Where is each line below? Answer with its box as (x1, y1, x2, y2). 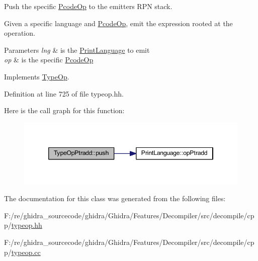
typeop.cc (11, 246, 41, 257)
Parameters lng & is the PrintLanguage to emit (4, 44, 150, 55)
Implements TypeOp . (4, 71, 69, 81)
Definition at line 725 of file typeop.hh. (4, 88, 124, 99)
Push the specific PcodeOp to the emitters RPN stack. (4, 1, 173, 11)
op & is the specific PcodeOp (4, 54, 94, 65)
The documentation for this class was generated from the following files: (4, 193, 226, 204)
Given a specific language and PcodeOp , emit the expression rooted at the (4, 18, 233, 28)
